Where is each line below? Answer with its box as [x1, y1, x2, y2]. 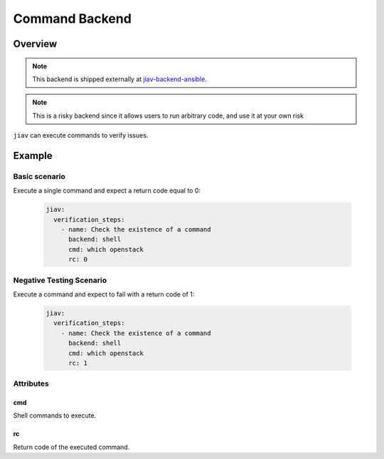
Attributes [13, 378, 49, 388]
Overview [13, 38, 58, 50]
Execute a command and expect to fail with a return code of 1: [13, 289, 195, 299]
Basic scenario [13, 171, 65, 181]
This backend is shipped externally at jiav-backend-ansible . [32, 75, 208, 83]
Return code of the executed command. [13, 443, 130, 451]
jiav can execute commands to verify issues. [13, 131, 149, 140]
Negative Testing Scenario [13, 275, 107, 285]
